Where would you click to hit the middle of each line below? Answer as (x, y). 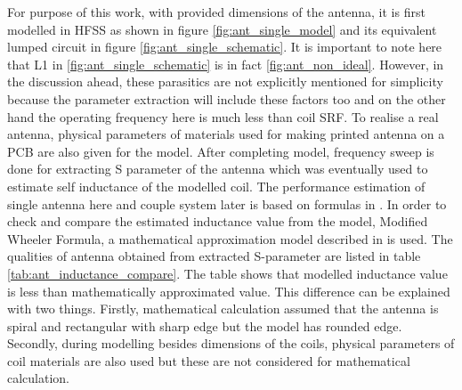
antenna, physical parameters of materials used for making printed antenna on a (226, 134)
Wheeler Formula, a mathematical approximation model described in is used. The (230, 238)
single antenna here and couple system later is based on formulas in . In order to (227, 203)
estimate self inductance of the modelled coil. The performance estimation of (216, 186)
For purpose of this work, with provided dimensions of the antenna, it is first (216, 12)
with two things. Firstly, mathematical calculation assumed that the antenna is (223, 309)
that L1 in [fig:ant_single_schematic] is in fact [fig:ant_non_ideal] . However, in (226, 64)
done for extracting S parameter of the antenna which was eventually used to (218, 169)
